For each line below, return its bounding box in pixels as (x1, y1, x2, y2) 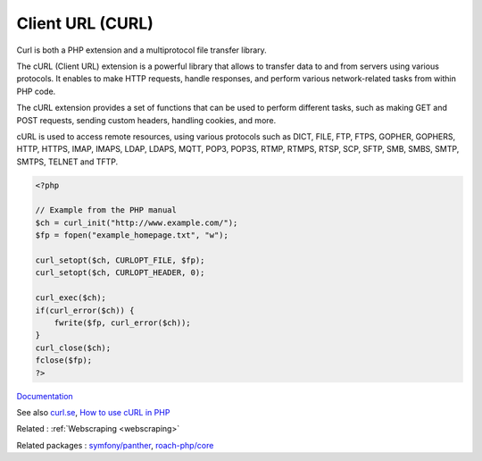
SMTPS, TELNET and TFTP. (16, 156, 119, 167)
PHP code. (16, 86, 56, 96)
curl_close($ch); (35, 342, 112, 353)
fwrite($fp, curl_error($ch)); (54, 317, 191, 328)
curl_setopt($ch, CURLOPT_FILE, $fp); (35, 256, 205, 265)
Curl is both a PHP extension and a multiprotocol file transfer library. (16, 45, 267, 55)
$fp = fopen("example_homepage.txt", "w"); (35, 230, 229, 240)
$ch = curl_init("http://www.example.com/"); (35, 217, 238, 228)
